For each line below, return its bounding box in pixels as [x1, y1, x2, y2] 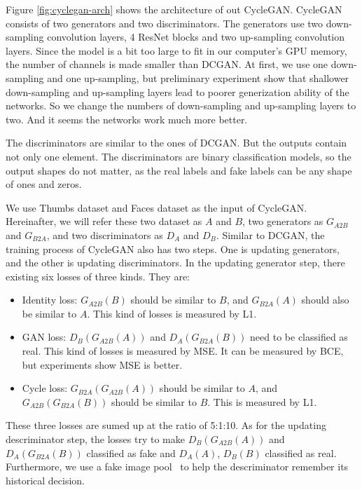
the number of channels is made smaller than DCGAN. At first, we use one [6, 57, 328, 72]
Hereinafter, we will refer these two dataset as [6, 214, 202, 229]
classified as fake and [86, 445, 176, 460]
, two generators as [242, 214, 323, 229]
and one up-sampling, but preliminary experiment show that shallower [47, 70, 349, 85]
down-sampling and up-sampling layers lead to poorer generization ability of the [6, 84, 349, 99]
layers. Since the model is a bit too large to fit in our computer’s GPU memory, [6, 43, 347, 57]
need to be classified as [250, 329, 348, 344]
